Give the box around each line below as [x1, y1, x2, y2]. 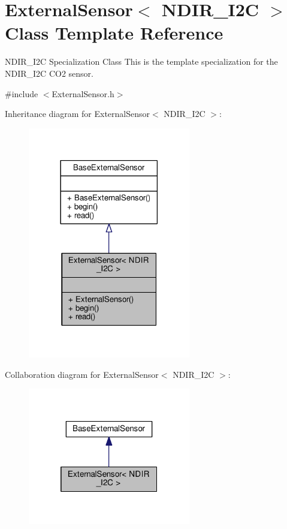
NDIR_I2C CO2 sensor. [5, 67, 93, 79]
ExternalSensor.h [52, 87, 114, 100]
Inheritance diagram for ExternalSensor [5, 107, 150, 120]
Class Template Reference [5, 20, 223, 45]
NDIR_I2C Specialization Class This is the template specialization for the [5, 55, 278, 68]
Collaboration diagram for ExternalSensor [5, 368, 159, 380]
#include [5, 87, 38, 100]
